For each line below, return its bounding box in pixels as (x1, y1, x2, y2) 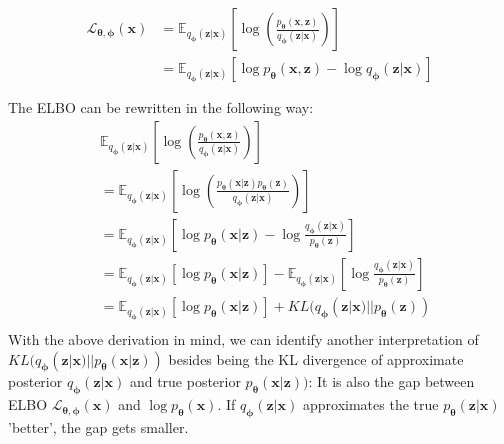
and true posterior (129, 371, 241, 392)
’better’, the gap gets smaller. (8, 417, 189, 438)
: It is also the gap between (308, 371, 475, 392)
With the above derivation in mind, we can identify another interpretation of (8, 329, 479, 350)
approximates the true (303, 394, 439, 415)
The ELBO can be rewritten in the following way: (8, 97, 314, 118)
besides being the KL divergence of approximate (168, 348, 464, 369)
